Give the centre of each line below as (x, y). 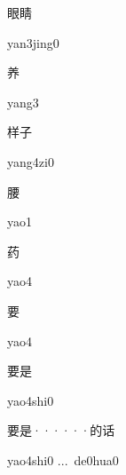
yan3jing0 (33, 42)
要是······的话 (61, 430)
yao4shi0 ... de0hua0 (63, 459)
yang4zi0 (31, 161)
